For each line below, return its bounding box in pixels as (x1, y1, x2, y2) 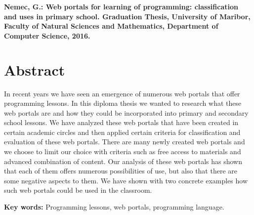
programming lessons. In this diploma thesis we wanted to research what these (4, 98, 242, 108)
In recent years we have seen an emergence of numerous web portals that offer (4, 88, 240, 98)
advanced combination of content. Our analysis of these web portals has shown (4, 156, 242, 166)
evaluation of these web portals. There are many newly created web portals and (4, 136, 245, 147)
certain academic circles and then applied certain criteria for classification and (4, 127, 241, 137)
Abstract (4, 59, 65, 80)
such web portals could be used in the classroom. (4, 185, 152, 195)
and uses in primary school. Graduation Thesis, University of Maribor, (4, 11, 251, 21)
